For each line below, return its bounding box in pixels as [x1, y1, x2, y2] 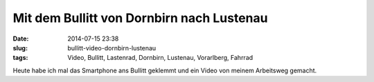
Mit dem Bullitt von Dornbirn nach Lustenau [12, 10, 268, 25]
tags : [12, 54, 28, 62]
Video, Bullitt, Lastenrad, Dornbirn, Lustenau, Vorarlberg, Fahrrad [67, 54, 253, 62]
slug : [12, 43, 28, 52]
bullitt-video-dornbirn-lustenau [67, 43, 157, 52]
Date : [12, 34, 29, 43]
